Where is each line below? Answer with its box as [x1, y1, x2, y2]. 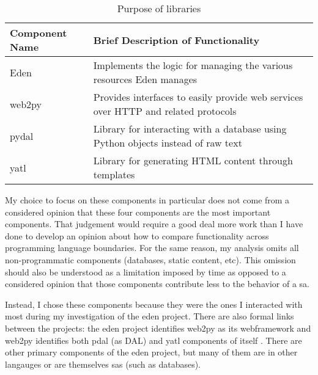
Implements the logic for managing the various [93, 58, 293, 72]
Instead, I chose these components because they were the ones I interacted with [5, 297, 303, 310]
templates [93, 167, 135, 181]
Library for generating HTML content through [93, 153, 293, 167]
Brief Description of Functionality [93, 32, 260, 47]
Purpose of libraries [117, 1, 201, 15]
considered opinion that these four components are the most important [5, 205, 271, 218]
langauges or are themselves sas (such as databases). [5, 357, 201, 370]
